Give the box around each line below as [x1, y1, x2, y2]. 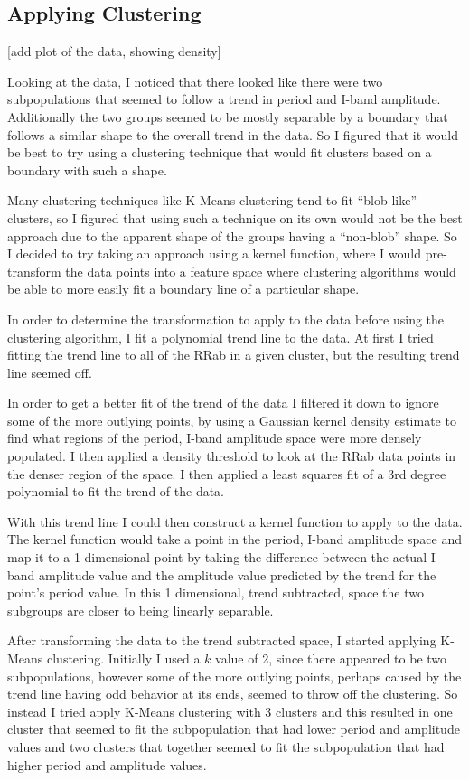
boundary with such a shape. [7, 160, 167, 179]
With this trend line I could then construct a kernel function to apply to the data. [7, 512, 463, 531]
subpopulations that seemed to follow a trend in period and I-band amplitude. [7, 89, 441, 108]
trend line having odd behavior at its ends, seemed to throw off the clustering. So [7, 684, 458, 703]
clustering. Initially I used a [47, 649, 201, 668]
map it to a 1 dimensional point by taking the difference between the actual [7, 548, 427, 567]
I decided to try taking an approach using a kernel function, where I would [7, 244, 421, 263]
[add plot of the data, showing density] [7, 42, 221, 61]
